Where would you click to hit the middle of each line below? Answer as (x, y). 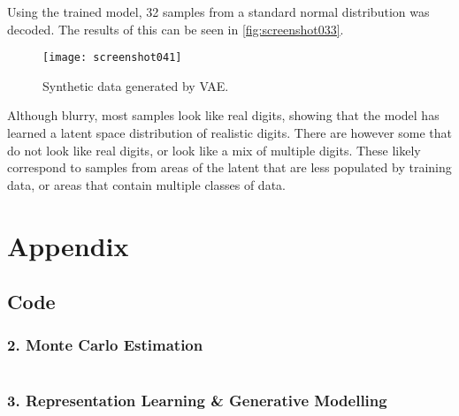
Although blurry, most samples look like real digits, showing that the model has (223, 115)
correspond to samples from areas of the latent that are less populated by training (229, 167)
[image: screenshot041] (112, 58)
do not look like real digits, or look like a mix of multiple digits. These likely (214, 150)
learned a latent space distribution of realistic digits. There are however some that (230, 133)
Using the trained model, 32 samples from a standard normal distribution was (218, 11)
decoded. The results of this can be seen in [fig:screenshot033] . (176, 29)
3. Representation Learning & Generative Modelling (197, 400)
